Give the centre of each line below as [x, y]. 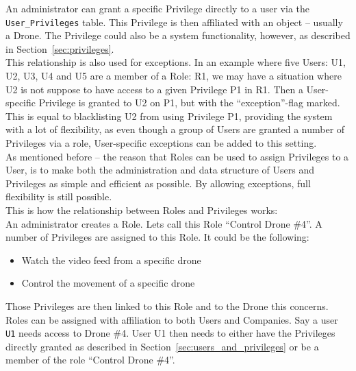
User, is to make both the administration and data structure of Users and [160, 170]
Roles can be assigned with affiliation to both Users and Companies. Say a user [172, 319]
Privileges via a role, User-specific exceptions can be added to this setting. [161, 143]
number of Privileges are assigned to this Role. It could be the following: [157, 237]
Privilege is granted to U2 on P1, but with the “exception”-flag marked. [189, 103]
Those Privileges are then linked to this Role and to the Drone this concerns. [167, 306]
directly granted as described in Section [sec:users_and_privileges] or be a [162, 346]
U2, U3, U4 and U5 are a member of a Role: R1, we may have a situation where [174, 76]
